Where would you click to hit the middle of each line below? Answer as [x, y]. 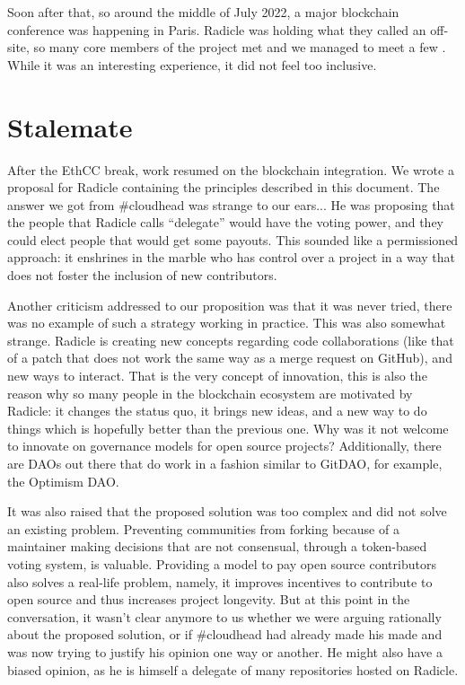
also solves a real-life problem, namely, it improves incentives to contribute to [220, 581]
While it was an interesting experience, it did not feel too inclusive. [192, 64]
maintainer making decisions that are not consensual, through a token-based [217, 546]
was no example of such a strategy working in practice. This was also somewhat [227, 323]
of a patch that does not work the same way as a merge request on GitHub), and [230, 358]
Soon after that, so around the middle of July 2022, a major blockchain [203, 12]
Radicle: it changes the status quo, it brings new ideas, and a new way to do [217, 411]
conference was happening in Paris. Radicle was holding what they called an [217, 29]
